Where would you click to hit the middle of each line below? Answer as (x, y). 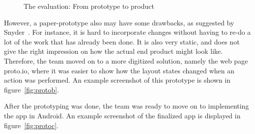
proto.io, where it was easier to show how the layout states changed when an (119, 70)
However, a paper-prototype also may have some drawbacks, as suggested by (119, 22)
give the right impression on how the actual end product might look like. (113, 51)
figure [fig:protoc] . (31, 125)
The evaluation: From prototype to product (89, 6)
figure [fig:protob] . (32, 89)
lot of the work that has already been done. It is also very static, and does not (122, 41)
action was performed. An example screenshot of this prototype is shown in (117, 80)
